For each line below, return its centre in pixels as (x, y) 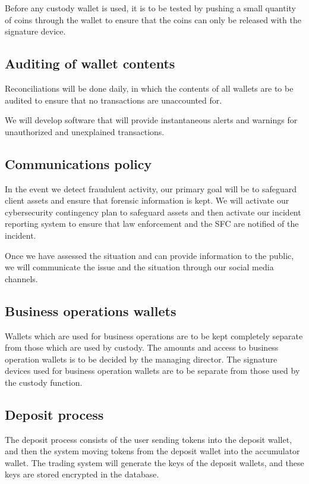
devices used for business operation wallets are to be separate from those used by (152, 371)
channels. (21, 278)
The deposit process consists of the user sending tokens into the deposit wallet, (149, 439)
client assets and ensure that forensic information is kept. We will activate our (147, 200)
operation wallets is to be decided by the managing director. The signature (141, 359)
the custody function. (44, 382)
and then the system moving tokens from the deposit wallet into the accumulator (152, 451)
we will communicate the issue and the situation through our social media (139, 267)
